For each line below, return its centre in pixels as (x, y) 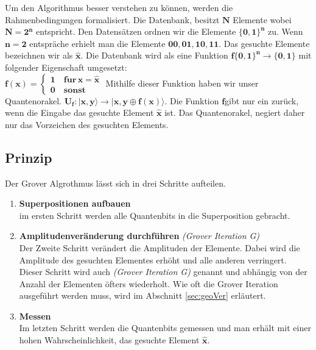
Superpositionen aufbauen (75, 203)
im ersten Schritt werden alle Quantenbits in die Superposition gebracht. (155, 215)
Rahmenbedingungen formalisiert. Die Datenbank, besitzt (112, 19)
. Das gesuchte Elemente (264, 43)
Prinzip (29, 157)
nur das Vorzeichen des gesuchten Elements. (87, 124)
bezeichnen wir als (39, 55)
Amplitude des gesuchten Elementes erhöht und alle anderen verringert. (153, 259)
